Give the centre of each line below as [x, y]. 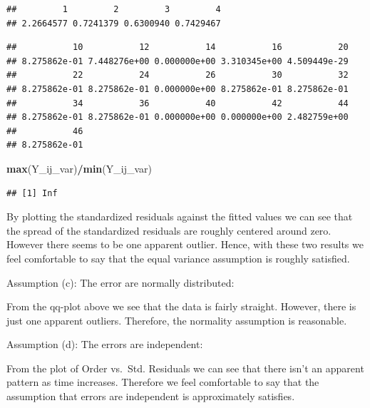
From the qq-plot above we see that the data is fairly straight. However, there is [181, 306]
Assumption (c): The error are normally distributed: [120, 282]
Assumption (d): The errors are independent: [105, 344]
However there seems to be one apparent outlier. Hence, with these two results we [185, 244]
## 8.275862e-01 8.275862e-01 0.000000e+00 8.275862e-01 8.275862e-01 [178, 89]
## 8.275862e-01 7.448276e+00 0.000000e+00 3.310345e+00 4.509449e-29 [178, 61]
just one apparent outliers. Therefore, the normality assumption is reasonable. [177, 320]
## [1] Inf [32, 193]
